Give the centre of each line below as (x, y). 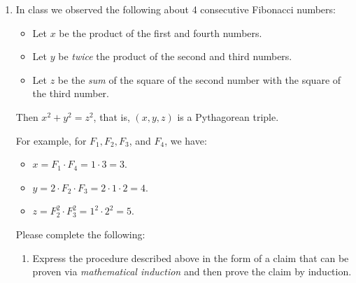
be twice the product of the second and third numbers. (175, 56)
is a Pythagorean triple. (228, 116)
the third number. (71, 93)
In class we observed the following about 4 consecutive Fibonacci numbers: (176, 9)
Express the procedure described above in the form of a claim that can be (191, 257)
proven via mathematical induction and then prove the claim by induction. (192, 271)
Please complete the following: (80, 234)
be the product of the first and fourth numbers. (161, 32)
